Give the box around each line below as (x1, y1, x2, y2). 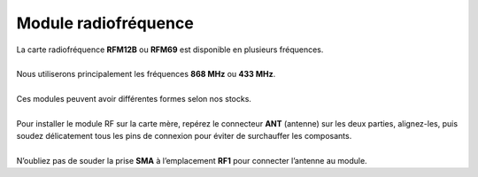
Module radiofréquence (16, 13, 194, 33)
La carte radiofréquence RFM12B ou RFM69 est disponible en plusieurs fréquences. (16, 44, 324, 55)
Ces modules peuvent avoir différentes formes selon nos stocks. (16, 94, 252, 104)
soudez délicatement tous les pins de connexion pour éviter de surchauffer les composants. (16, 131, 352, 142)
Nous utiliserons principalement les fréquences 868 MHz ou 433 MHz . (16, 69, 276, 80)
